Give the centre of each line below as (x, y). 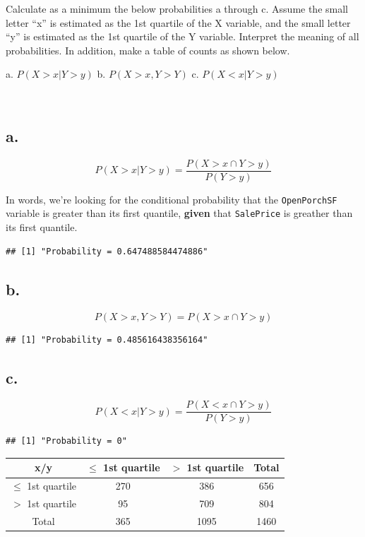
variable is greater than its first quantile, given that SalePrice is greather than (179, 213)
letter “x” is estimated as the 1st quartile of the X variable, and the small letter (178, 22)
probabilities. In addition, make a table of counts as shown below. (148, 50)
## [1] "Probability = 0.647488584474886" (107, 251)
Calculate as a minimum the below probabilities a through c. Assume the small (177, 8)
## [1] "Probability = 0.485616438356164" (107, 340)
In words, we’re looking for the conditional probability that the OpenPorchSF (172, 199)
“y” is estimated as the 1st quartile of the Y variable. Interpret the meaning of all (182, 36)
